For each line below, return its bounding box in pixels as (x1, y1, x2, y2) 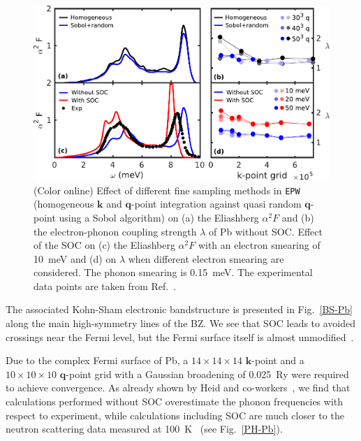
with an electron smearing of (198, 238, 321, 252)
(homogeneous (34, 196, 94, 211)
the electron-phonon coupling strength (34, 224, 197, 238)
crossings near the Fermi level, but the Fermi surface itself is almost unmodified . (6, 329, 354, 344)
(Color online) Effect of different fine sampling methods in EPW (34, 182, 300, 197)
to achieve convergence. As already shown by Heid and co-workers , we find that (6, 380, 351, 395)
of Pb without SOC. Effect (209, 224, 323, 238)
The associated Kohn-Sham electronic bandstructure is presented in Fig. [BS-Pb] (6, 302, 353, 317)
